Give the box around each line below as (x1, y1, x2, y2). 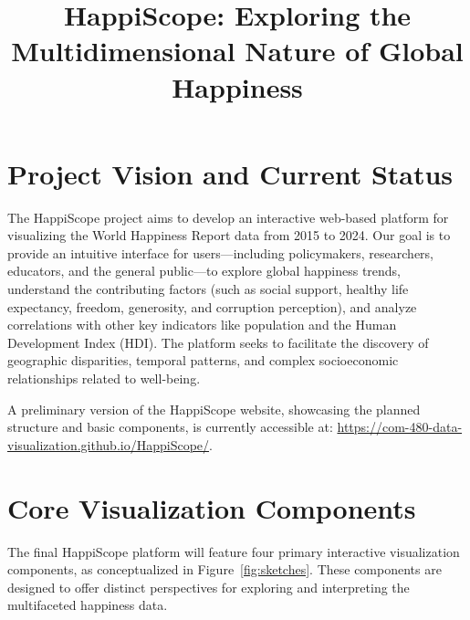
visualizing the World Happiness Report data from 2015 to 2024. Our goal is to (7, 226, 451, 245)
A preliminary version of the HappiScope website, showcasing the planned (7, 399, 421, 418)
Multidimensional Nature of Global (11, 32, 464, 69)
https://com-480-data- (337, 417, 463, 436)
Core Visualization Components (7, 489, 416, 526)
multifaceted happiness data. (7, 595, 168, 615)
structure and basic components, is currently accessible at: (7, 417, 333, 436)
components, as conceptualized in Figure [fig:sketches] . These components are (7, 560, 442, 579)
